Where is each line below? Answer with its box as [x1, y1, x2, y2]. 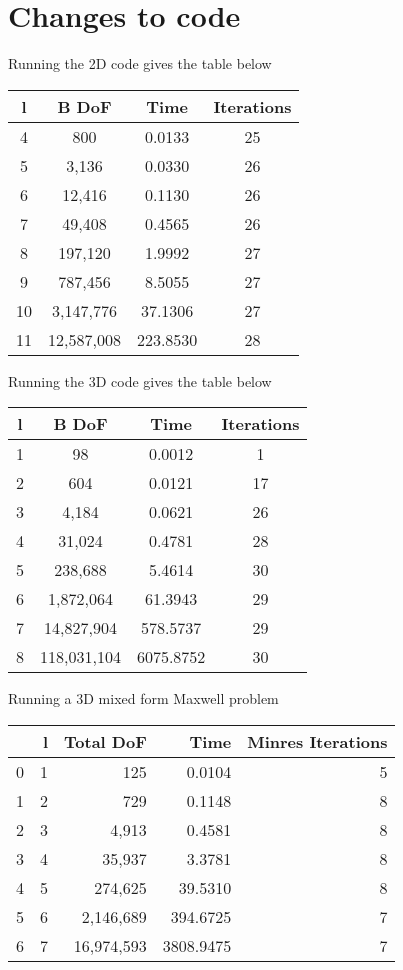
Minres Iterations [247, 729, 388, 753]
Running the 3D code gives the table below [8, 370, 272, 391]
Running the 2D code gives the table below [8, 53, 272, 74]
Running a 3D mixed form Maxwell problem [8, 688, 279, 709]
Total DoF [64, 729, 147, 753]
